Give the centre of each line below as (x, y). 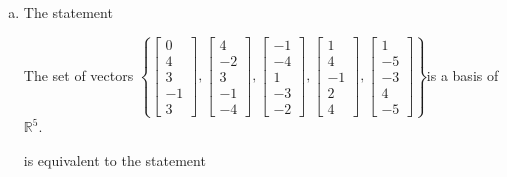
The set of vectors (78, 74)
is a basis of (462, 74)
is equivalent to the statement (114, 159)
